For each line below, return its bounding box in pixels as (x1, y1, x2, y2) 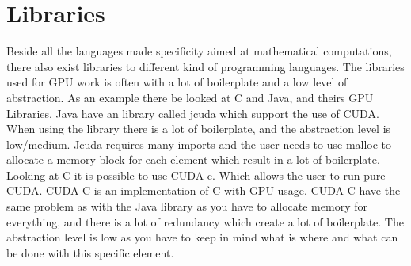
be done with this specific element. (6, 244, 174, 260)
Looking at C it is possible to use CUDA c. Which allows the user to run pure (6, 166, 386, 183)
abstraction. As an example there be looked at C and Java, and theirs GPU (6, 89, 374, 105)
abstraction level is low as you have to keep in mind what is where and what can (6, 229, 398, 245)
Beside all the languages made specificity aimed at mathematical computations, (6, 43, 392, 59)
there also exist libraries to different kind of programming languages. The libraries (6, 58, 405, 74)
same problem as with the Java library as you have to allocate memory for (6, 198, 367, 215)
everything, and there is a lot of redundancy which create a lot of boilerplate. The (6, 213, 404, 230)
